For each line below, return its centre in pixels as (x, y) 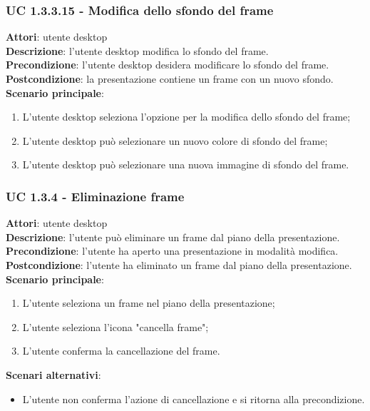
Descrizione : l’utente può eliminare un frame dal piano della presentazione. (173, 237)
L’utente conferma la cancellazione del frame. (121, 351)
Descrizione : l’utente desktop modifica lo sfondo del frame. (137, 50)
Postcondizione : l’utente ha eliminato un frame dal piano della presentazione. (179, 264)
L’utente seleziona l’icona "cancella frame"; (115, 326)
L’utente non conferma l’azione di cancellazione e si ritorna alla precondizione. (194, 399)
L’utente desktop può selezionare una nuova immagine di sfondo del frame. (186, 164)
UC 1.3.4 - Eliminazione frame (95, 196)
